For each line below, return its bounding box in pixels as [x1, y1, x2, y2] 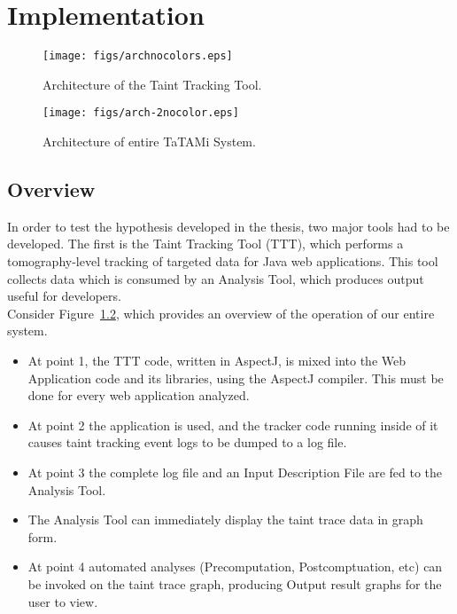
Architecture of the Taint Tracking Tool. [43, 75, 262, 93]
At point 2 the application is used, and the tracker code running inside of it [27, 415, 438, 434]
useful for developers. [7, 287, 121, 305]
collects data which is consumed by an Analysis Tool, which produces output [7, 269, 424, 287]
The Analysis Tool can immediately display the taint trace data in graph [27, 510, 423, 529]
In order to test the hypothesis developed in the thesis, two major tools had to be [7, 216, 450, 235]
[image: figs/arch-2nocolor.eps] [43, 106, 239, 120]
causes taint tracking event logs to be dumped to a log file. [27, 433, 347, 452]
